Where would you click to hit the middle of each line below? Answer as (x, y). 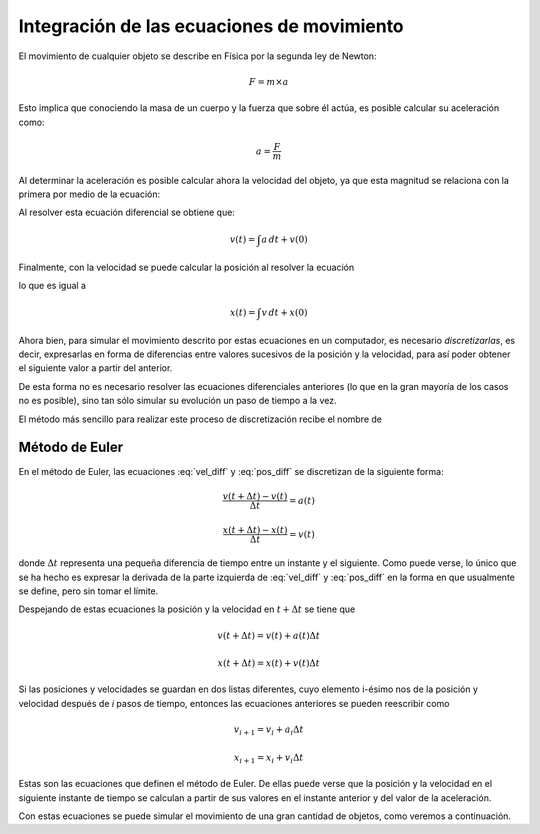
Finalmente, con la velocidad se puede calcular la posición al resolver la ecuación (186, 267)
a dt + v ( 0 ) (285, 239)
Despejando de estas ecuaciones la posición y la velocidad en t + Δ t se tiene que (187, 609)
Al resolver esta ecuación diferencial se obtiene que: (126, 212)
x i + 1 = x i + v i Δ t (268, 758)
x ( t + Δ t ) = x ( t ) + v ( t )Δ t (268, 663)
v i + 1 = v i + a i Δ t (268, 730)
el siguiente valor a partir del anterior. (95, 368)
